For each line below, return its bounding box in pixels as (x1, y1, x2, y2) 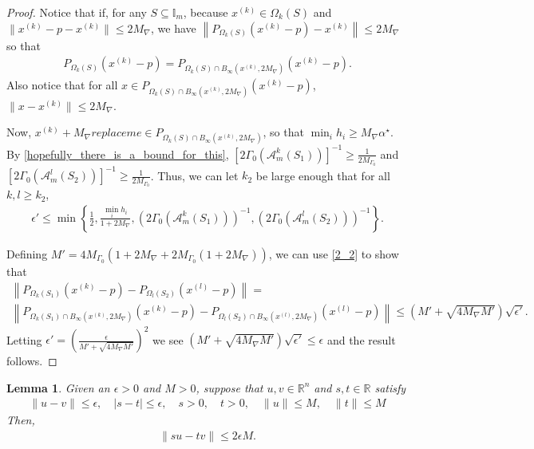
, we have (151, 19, 196, 36)
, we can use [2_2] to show (268, 245, 399, 262)
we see (152, 331, 184, 348)
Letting (6, 331, 42, 348)
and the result (326, 331, 396, 348)
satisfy (374, 379, 406, 396)
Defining (6, 245, 48, 262)
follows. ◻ (6, 353, 57, 369)
